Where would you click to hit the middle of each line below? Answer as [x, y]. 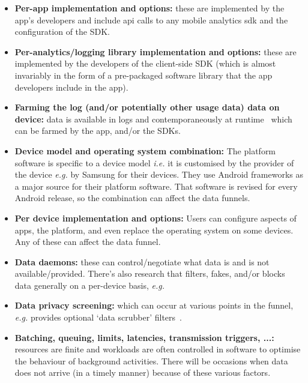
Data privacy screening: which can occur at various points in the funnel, [154, 305]
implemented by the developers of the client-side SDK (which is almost [145, 63]
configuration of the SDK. [62, 32]
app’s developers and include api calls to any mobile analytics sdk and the [151, 20]
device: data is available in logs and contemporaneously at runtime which [153, 119]
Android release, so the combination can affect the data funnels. [132, 198]
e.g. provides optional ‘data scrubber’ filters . [98, 317]
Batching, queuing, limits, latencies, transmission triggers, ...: [144, 337]
